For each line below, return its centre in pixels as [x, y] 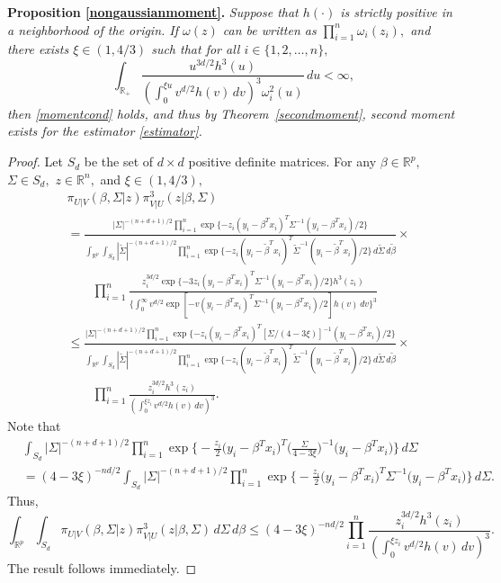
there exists [38, 49]
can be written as [269, 29]
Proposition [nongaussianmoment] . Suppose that [153, 12]
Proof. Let [35, 161]
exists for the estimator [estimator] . [105, 131]
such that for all [196, 49]
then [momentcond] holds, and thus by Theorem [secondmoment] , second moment [231, 113]
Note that [34, 426]
